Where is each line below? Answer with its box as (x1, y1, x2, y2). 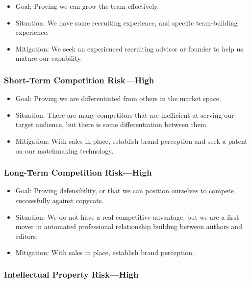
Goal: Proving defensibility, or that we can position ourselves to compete (15, 185, 234, 196)
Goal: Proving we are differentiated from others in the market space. (15, 93, 221, 103)
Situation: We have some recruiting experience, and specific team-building (15, 17, 238, 27)
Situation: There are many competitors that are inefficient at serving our (15, 109, 234, 120)
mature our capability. (15, 53, 82, 63)
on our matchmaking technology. (15, 145, 114, 155)
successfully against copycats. (15, 195, 104, 205)
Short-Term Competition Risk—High (4, 74, 154, 86)
